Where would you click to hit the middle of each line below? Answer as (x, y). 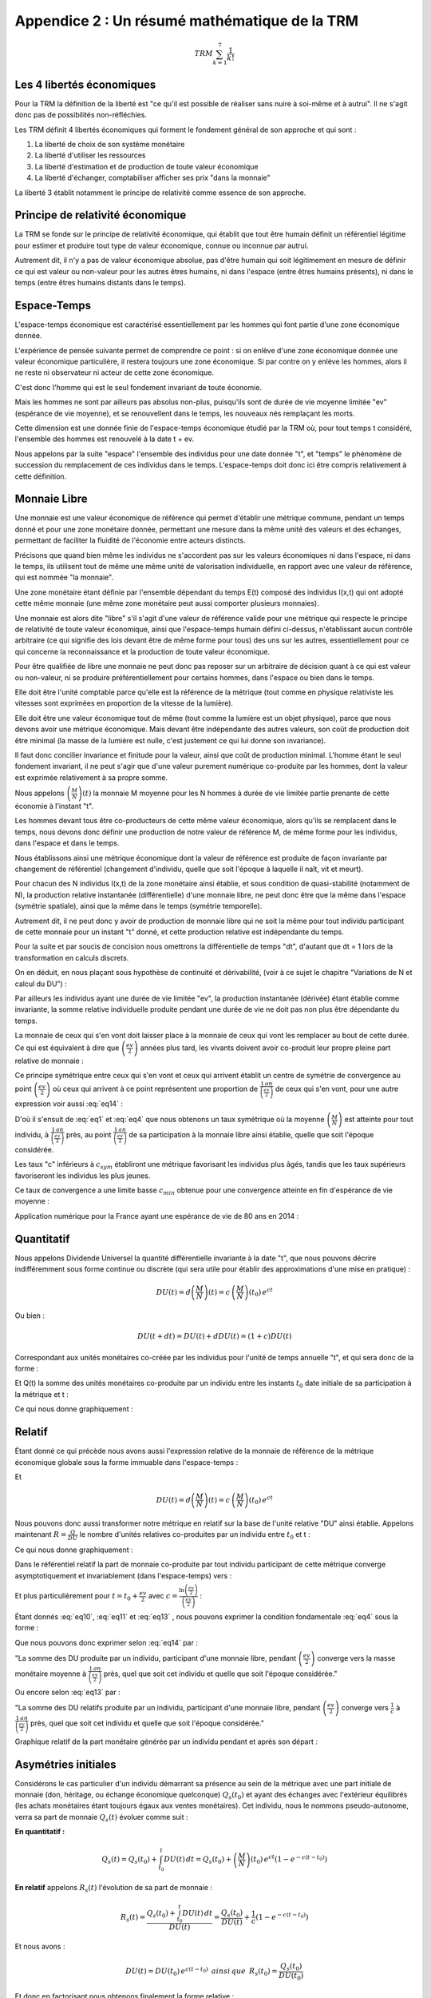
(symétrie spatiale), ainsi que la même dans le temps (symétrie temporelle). (138, 906)
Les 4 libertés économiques (85, 84)
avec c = (163, 1596)
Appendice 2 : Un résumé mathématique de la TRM (187, 21)
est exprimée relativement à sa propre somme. (91, 777)
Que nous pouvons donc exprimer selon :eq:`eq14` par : (107, 1642)
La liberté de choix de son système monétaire (110, 144)
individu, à (32, 1135)
